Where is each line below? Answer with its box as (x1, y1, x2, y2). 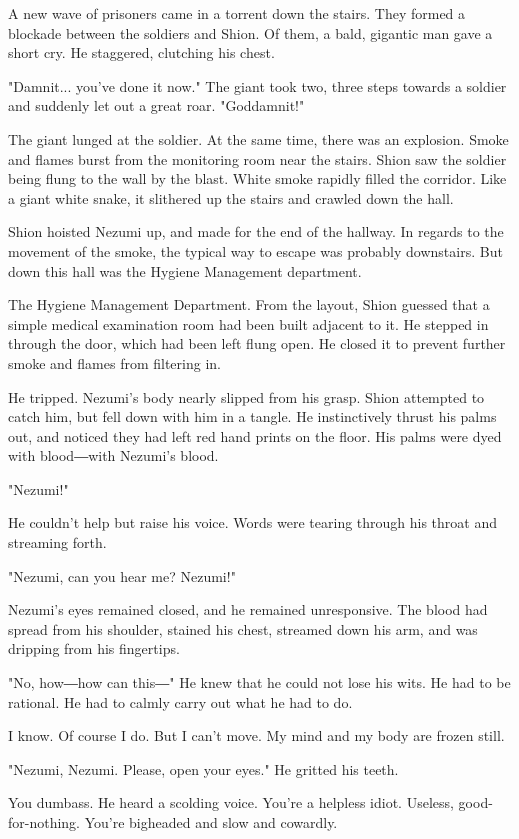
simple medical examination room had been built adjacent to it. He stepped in (8, 313, 489, 334)
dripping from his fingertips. (8, 638, 180, 659)
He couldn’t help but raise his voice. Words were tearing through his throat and (8, 512, 498, 533)
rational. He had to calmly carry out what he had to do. (8, 691, 353, 712)
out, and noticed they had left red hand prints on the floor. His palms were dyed (8, 425, 502, 446)
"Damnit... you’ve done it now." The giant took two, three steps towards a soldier (8, 75, 507, 96)
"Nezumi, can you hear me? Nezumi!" (8, 565, 236, 586)
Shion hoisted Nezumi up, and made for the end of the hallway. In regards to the (8, 221, 504, 242)
